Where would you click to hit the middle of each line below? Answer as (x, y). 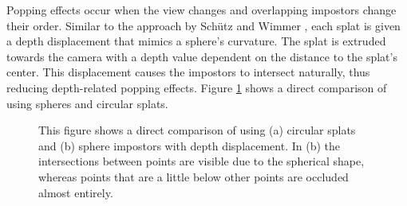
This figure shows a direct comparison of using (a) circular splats (197, 130)
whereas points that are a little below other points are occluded (194, 176)
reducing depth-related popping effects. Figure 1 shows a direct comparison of (197, 87)
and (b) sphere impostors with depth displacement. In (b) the (190, 145)
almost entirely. (76, 192)
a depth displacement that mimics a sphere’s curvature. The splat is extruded (196, 41)
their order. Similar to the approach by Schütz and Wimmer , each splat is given (203, 25)
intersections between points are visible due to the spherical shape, (202, 161)
